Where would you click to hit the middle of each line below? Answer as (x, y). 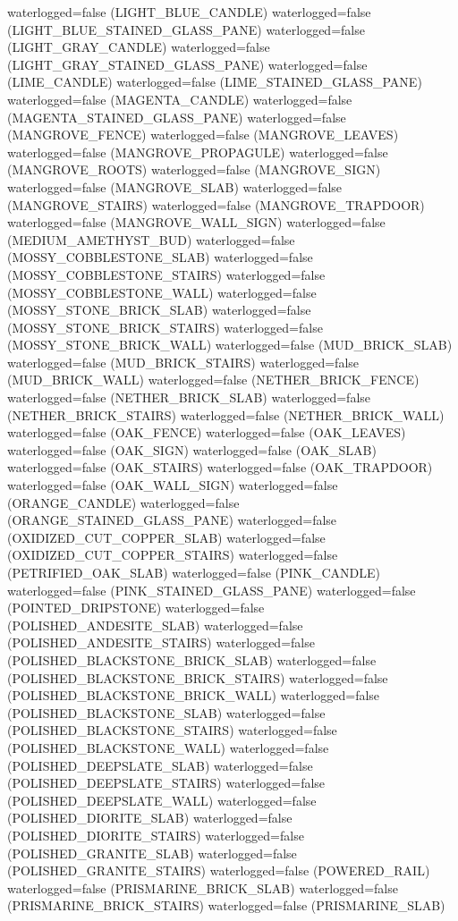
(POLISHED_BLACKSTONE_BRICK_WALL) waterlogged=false (194, 695)
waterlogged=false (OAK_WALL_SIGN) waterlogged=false (173, 485)
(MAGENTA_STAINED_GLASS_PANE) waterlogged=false (177, 117)
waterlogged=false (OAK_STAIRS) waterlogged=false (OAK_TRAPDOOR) (220, 467)
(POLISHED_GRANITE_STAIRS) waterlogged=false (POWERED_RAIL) (219, 870)
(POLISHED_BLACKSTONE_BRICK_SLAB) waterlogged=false (192, 659)
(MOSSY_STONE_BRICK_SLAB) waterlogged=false (159, 310)
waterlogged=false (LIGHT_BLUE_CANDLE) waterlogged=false (189, 12)
